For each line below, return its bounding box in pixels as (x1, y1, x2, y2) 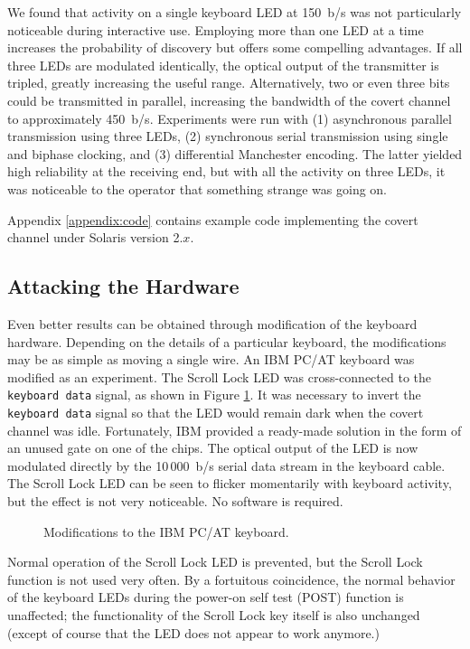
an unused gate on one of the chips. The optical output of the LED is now (7, 438, 418, 457)
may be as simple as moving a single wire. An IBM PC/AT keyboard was (7, 350, 415, 369)
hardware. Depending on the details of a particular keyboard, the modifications (7, 332, 446, 351)
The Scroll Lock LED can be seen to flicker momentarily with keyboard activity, (7, 474, 452, 493)
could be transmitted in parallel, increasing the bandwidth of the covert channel (7, 90, 451, 109)
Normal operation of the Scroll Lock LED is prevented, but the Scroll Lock (7, 552, 423, 571)
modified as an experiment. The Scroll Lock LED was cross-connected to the (7, 367, 431, 386)
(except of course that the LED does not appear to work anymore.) (7, 623, 380, 642)
